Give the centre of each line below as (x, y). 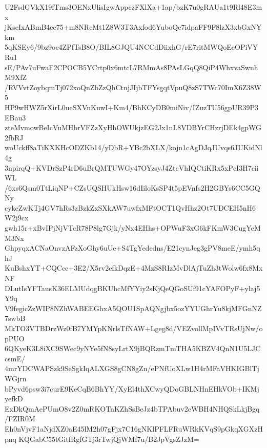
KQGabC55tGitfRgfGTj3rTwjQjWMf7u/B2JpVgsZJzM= (109, 439)
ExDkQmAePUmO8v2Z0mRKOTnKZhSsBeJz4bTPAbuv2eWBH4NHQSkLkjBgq (132, 408)
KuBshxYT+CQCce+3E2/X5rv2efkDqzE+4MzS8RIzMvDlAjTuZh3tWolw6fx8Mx (134, 268)
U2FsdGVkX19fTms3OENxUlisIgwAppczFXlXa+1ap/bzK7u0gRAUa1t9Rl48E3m (133, 7)
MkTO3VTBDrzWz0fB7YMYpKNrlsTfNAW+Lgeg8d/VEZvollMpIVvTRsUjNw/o (134, 328)
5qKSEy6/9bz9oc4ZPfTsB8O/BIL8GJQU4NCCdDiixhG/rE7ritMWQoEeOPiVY (131, 47)
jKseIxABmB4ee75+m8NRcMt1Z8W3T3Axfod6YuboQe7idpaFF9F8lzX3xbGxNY (133, 27)
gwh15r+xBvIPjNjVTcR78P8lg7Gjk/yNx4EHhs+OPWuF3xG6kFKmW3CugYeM (133, 228)
